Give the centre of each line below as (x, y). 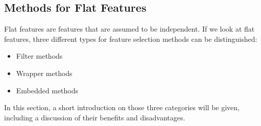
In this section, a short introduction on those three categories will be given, (122, 107)
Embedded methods (47, 90)
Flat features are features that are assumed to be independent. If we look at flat (129, 29)
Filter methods (39, 56)
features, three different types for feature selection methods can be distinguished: (131, 39)
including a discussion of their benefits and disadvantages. (95, 117)
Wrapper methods (44, 73)
